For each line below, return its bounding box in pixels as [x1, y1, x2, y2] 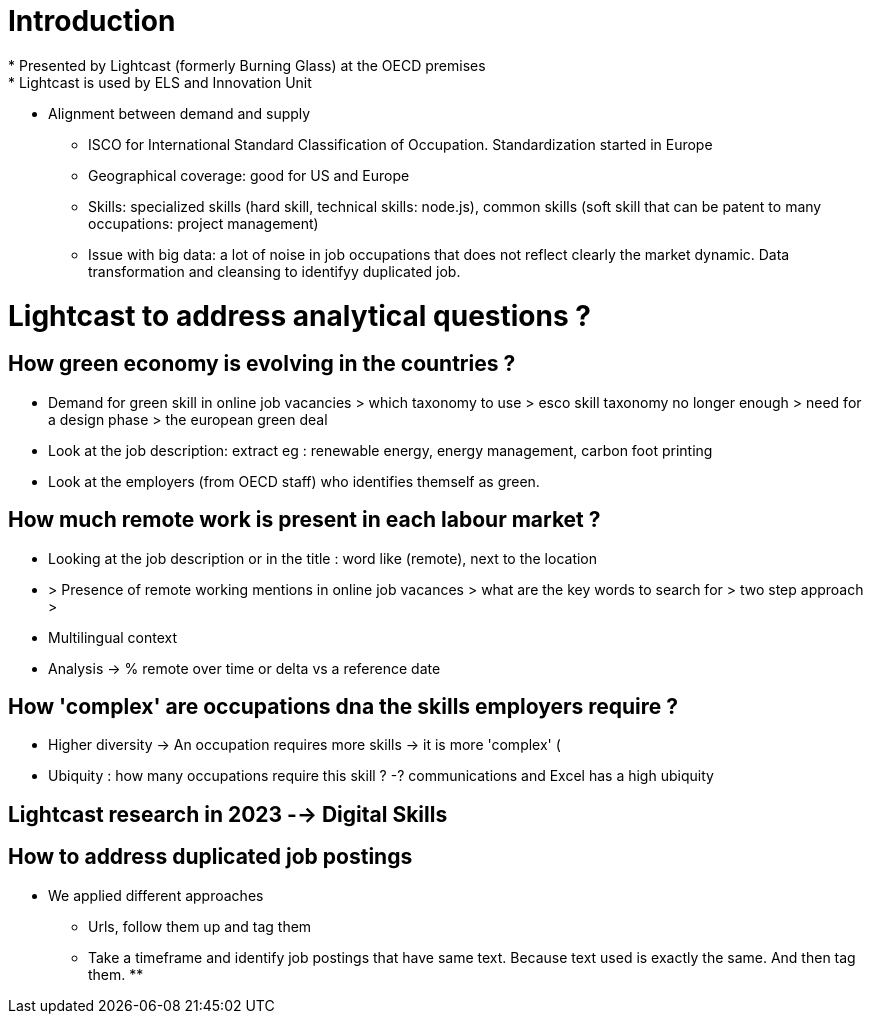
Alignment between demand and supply [48, 104, 311, 122]
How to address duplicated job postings [8, 844, 413, 870]
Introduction [8, 4, 176, 38]
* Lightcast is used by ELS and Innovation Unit [8, 73, 312, 91]
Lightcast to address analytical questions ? [8, 298, 591, 333]
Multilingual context [48, 628, 178, 646]
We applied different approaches [48, 886, 264, 904]
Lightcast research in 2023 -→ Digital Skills [8, 801, 448, 827]
